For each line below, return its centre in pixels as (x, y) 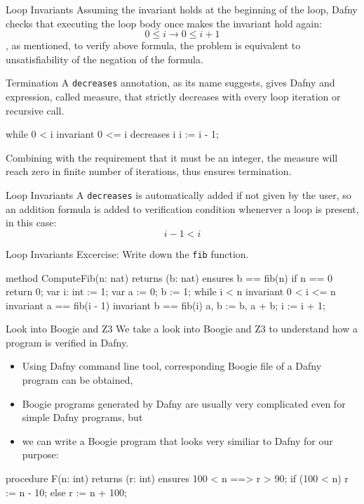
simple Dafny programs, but (82, 417)
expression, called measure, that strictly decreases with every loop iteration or (173, 97)
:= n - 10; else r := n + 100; (66, 492)
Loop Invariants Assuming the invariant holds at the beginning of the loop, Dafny (182, 9)
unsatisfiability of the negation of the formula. (105, 59)
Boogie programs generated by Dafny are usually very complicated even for (184, 403)
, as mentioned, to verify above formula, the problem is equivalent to (153, 45)
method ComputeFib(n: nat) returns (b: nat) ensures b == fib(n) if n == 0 (169, 277)
